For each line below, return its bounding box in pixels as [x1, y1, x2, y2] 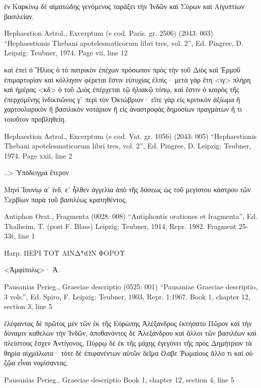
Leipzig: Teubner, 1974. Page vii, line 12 [4, 47, 128, 58]
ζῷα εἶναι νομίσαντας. [4, 357, 68, 368]
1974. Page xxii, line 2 [4, 150, 72, 161]
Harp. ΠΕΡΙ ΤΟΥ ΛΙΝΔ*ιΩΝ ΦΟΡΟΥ [4, 247, 125, 258]
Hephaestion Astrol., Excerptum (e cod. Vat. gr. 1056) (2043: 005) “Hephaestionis [4, 130, 257, 141]
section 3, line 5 [4, 301, 52, 312]
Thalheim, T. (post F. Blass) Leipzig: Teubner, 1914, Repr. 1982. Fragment [4, 220, 237, 231]
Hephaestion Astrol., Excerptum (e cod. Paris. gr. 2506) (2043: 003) [4, 28, 213, 38]
